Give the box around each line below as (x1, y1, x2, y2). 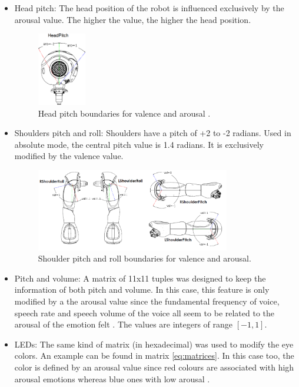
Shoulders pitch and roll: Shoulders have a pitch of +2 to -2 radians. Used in (14, 127, 291, 139)
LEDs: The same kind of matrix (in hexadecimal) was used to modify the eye (14, 338, 294, 350)
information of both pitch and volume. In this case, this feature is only (14, 283, 270, 296)
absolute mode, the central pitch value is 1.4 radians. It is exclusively (14, 138, 264, 150)
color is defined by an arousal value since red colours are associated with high (14, 360, 294, 373)
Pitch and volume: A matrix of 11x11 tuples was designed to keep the (14, 272, 266, 284)
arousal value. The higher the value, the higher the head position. (14, 13, 251, 25)
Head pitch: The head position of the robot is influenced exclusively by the (14, 2, 284, 14)
